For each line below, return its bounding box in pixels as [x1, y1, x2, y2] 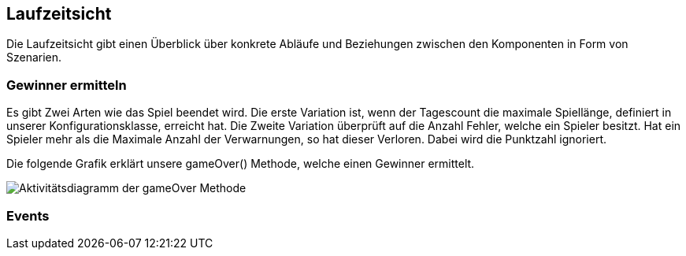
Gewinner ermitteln [6, 76, 127, 93]
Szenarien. [6, 50, 62, 65]
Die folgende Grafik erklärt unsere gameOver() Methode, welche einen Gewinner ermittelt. [6, 157, 475, 171]
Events [6, 207, 50, 224]
